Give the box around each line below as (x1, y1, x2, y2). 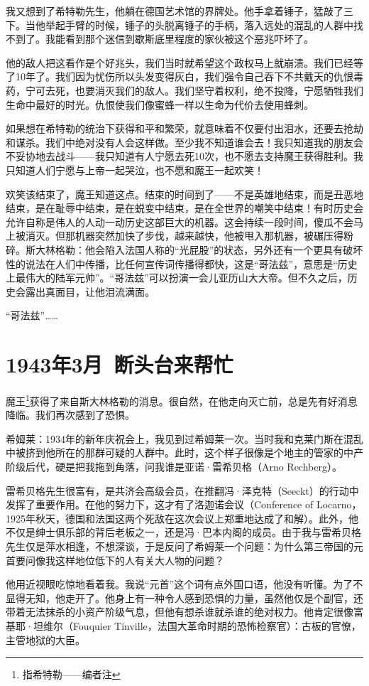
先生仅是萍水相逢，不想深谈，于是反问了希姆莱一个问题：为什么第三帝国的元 (6, 539, 363, 553)
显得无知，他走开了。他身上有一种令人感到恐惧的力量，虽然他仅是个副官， (6, 590, 353, 605)
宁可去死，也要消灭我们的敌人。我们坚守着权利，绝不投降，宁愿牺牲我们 (25, 82, 363, 97)
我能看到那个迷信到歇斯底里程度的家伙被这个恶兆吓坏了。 (45, 31, 314, 46)
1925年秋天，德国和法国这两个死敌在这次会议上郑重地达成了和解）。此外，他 (6, 510, 358, 525)
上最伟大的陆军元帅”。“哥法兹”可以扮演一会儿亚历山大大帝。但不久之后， (6, 270, 348, 285)
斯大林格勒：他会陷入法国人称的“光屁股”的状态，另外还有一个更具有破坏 (25, 242, 363, 257)
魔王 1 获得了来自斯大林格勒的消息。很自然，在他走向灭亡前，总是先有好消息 (6, 392, 358, 408)
